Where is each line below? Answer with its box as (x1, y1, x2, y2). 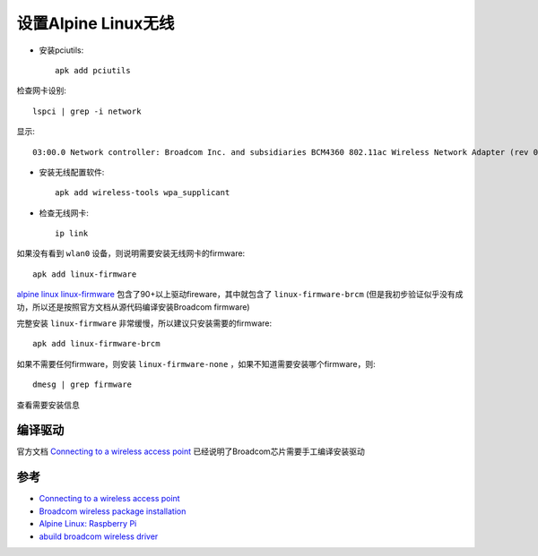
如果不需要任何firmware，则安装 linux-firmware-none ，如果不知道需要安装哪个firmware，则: (16, 358, 376, 369)
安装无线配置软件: (39, 167, 105, 177)
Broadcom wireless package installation (39, 506, 187, 517)
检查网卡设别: (16, 85, 67, 96)
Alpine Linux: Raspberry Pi (39, 518, 137, 529)
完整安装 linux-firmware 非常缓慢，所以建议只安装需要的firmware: (16, 318, 273, 329)
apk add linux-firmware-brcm (32, 338, 161, 349)
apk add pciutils (55, 65, 131, 75)
